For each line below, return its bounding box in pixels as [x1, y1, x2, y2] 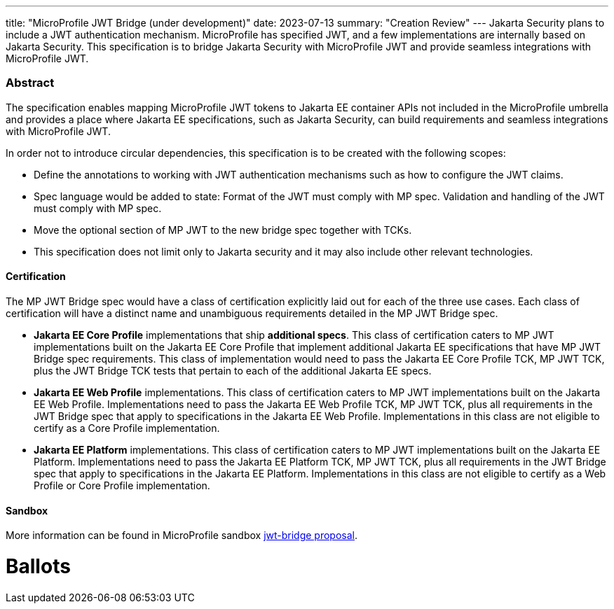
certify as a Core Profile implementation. [34, 421, 220, 434]
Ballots [6, 554, 71, 578]
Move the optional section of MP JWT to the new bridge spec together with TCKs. [34, 223, 412, 236]
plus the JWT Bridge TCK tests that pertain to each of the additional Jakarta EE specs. [34, 364, 432, 377]
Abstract [6, 76, 55, 90]
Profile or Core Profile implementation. [34, 479, 210, 491]
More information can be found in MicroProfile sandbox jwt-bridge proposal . [6, 529, 358, 542]
